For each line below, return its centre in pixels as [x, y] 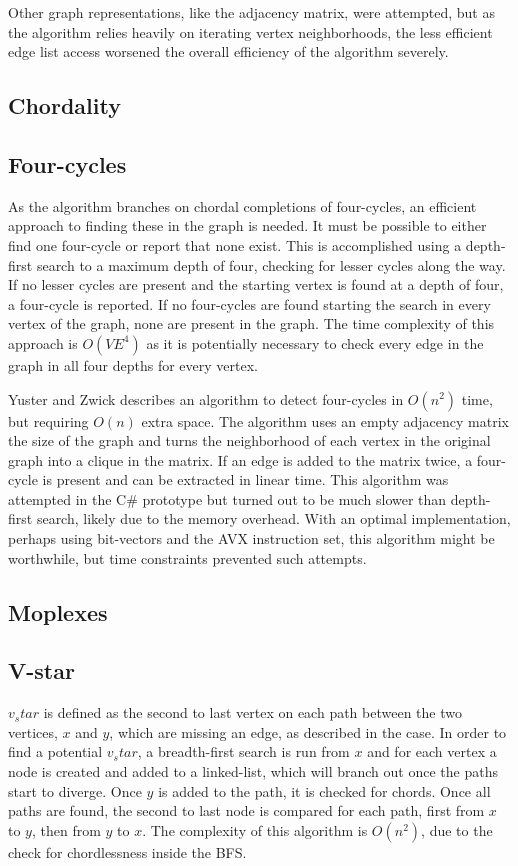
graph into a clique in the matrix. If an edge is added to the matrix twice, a [240, 459]
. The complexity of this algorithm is [255, 829]
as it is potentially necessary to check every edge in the [315, 342]
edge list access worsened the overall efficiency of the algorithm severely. [228, 51]
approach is [43, 342]
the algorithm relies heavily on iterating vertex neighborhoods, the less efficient [250, 31]
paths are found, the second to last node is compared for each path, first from [246, 810]
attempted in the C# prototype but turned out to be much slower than [227, 498]
